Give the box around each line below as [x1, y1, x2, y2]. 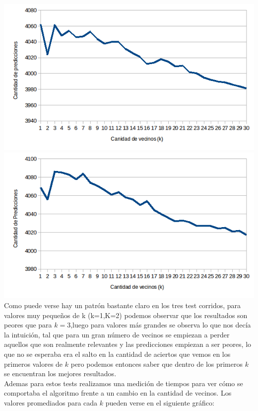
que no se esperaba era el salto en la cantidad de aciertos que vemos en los [4, 349, 231, 359]
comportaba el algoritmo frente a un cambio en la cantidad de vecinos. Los [4, 388, 232, 398]
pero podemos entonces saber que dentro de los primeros [70, 358, 243, 369]
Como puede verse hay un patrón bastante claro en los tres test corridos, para [4, 300, 241, 311]
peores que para [4, 320, 52, 330]
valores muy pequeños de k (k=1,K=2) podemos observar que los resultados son [4, 310, 248, 320]
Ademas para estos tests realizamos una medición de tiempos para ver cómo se [4, 378, 243, 388]
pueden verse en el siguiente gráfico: [105, 397, 214, 408]
